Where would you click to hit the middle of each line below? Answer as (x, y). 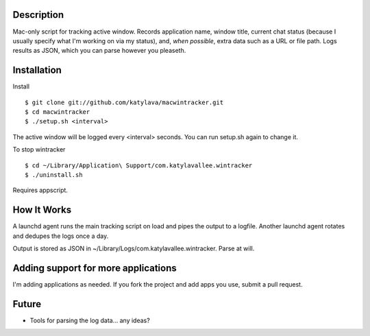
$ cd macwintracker (58, 112)
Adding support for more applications (95, 268)
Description (38, 15)
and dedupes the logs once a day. (61, 236)
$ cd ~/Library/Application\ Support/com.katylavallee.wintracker (139, 165)
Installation (37, 70)
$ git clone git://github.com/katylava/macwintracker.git (124, 102)
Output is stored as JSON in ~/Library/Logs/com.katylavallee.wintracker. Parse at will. (134, 249)
